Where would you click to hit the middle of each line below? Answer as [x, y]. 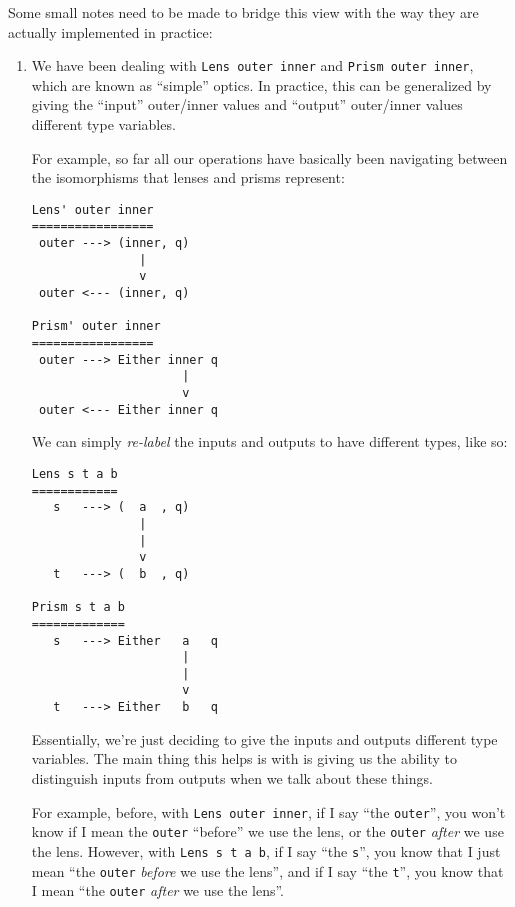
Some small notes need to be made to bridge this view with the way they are [243, 12]
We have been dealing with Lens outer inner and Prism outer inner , [252, 65]
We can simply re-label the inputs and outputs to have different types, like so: [269, 441]
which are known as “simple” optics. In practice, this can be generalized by [261, 84]
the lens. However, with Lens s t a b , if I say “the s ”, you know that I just [266, 850]
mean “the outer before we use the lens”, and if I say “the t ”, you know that [267, 870]
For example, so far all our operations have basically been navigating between [269, 157]
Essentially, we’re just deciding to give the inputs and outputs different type [264, 738]
